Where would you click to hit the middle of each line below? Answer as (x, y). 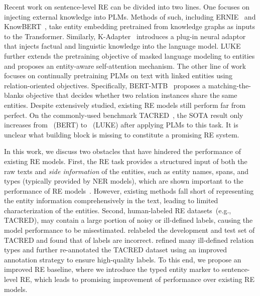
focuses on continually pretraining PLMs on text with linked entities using (118, 76)
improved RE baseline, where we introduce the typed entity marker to (112, 269)
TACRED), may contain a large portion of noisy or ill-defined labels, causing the (128, 220)
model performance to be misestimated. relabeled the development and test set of (129, 230)
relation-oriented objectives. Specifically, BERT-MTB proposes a (105, 85)
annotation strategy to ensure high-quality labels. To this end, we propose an (123, 259)
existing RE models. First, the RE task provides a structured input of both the (126, 161)
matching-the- (229, 85)
